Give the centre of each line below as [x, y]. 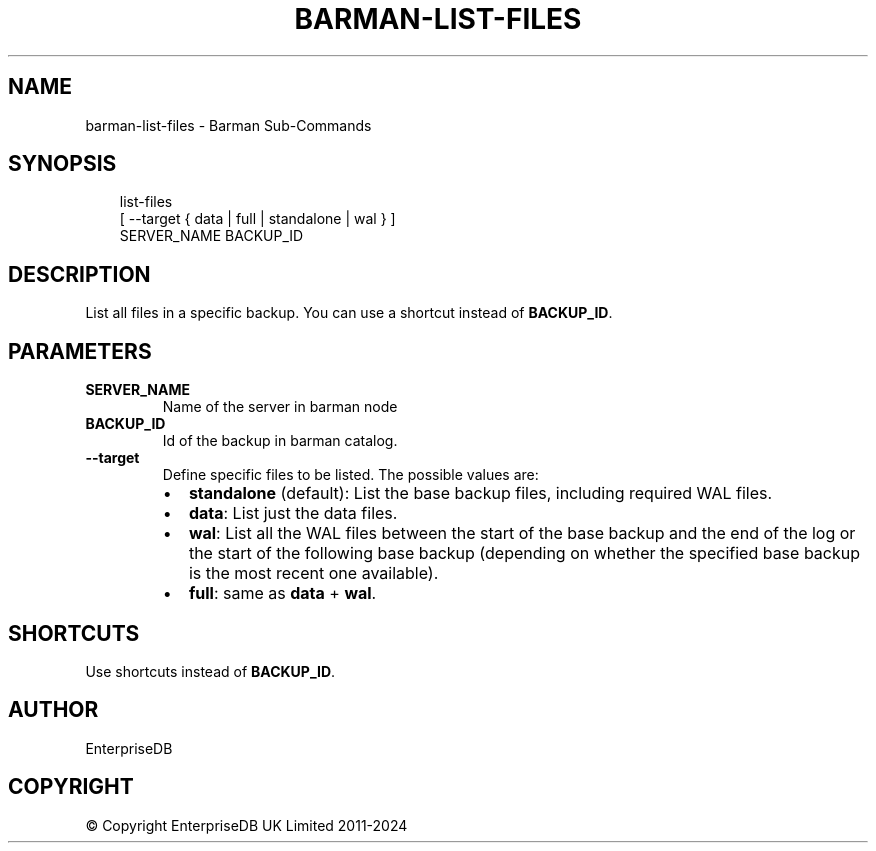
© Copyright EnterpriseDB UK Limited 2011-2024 [246, 825]
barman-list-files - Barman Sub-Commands [228, 125]
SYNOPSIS [62, 164]
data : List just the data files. [293, 513]
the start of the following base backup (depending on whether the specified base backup [524, 553]
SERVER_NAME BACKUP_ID [211, 236]
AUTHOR [53, 710]
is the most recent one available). [313, 573]
